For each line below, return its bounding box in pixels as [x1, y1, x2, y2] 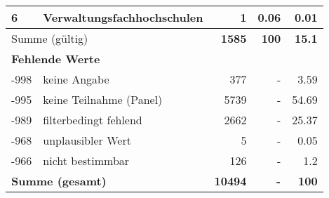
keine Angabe [43, 71, 109, 87]
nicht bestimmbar [43, 152, 130, 169]
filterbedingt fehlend [43, 112, 142, 128]
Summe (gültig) [11, 30, 88, 46]
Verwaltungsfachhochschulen [43, 9, 203, 25]
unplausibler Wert [43, 132, 131, 148]
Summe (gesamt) [11, 173, 107, 189]
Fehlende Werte [11, 51, 100, 67]
